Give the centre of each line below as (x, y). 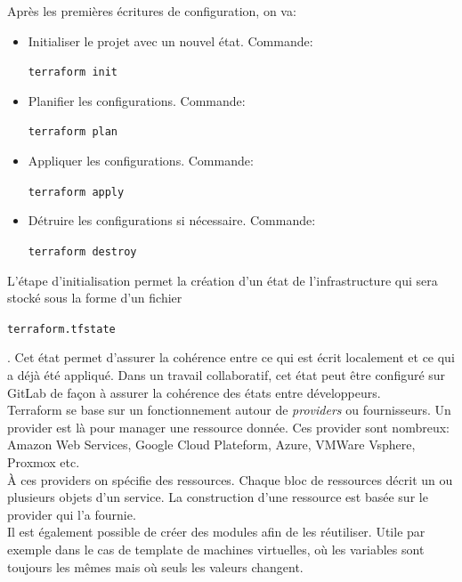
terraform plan (73, 132)
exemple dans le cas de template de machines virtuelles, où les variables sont (216, 549)
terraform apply (76, 192)
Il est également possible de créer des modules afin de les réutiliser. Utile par (216, 532)
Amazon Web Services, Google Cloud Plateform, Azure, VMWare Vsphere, (211, 445)
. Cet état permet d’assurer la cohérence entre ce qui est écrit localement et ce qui (231, 357)
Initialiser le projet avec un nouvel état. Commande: (170, 40)
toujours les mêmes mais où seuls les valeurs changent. (155, 566)
